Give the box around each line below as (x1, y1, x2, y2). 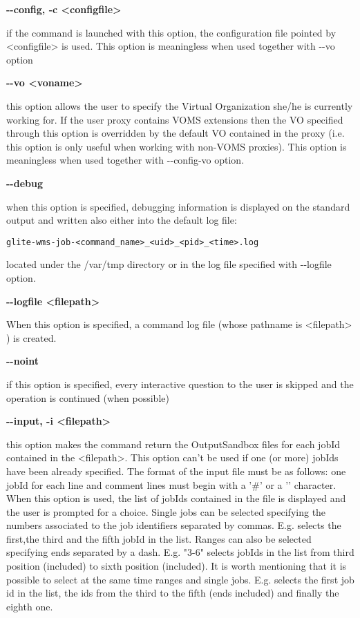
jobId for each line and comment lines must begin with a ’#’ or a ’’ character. (6, 477, 337, 492)
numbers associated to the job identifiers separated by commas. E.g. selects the (6, 518, 341, 532)
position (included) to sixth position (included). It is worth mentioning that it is (6, 559, 347, 573)
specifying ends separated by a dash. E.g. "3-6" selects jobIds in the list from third (6, 545, 354, 559)
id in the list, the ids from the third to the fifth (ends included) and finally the (6, 586, 339, 600)
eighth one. (6, 599, 53, 613)
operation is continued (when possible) (6, 390, 169, 405)
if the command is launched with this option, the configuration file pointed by (6, 25, 337, 39)
